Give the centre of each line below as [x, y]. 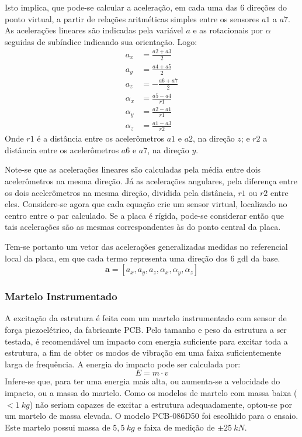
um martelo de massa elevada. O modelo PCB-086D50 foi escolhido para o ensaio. [152, 416]
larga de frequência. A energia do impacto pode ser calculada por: [123, 364]
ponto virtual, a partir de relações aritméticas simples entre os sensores [132, 18]
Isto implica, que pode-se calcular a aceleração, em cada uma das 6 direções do [146, 7]
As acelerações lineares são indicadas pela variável [94, 30]
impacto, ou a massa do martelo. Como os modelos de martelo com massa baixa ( [151, 392]
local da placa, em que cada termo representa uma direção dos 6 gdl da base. [143, 258]
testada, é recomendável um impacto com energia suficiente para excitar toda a [146, 341]
